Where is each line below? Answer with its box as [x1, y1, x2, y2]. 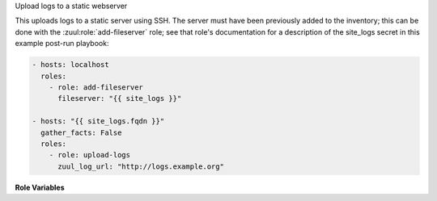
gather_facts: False [40, 128, 122, 137]
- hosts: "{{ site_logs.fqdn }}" [32, 117, 165, 126]
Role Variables [15, 182, 65, 192]
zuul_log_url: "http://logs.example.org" [57, 161, 224, 171]
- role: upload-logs [49, 150, 131, 160]
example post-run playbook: [15, 39, 109, 48]
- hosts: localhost [32, 61, 109, 69]
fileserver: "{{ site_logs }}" [57, 94, 182, 103]
